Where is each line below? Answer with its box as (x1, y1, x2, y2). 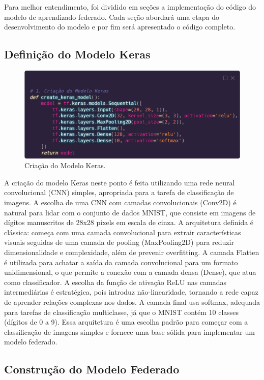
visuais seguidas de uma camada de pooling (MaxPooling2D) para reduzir (4, 237, 234, 247)
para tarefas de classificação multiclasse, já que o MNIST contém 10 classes (4, 306, 239, 317)
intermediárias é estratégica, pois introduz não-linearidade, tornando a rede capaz (4, 287, 258, 297)
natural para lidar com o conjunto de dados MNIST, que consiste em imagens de (4, 207, 256, 217)
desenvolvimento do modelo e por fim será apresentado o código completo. (4, 21, 236, 32)
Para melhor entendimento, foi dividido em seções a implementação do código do (4, 2, 256, 12)
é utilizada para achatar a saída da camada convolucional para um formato (4, 257, 238, 267)
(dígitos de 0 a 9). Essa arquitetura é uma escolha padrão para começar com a (4, 316, 248, 327)
